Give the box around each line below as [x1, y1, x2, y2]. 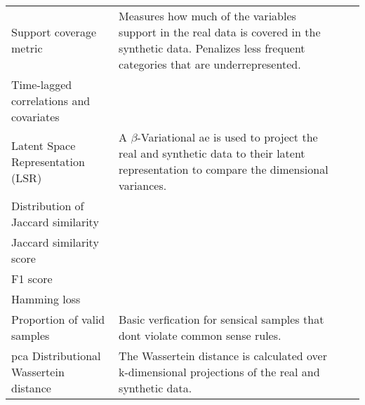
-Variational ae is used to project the [137, 129, 318, 145]
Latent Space [11, 137, 76, 153]
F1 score [11, 270, 53, 287]
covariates [11, 109, 60, 125]
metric [11, 40, 43, 56]
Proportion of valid [11, 311, 105, 327]
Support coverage [11, 24, 96, 40]
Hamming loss [11, 291, 81, 307]
